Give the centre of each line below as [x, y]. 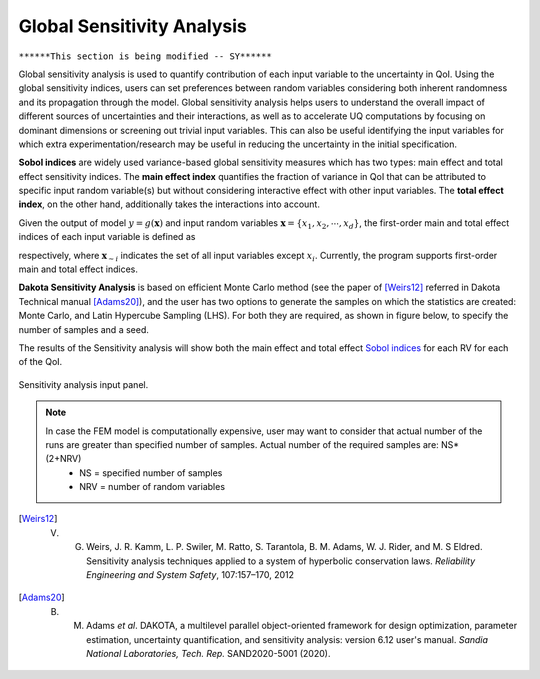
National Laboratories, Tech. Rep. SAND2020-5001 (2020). [208, 653]
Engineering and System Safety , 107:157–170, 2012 [190, 575]
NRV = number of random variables [152, 487]
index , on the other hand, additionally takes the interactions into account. [169, 204]
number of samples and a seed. [83, 329]
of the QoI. [40, 362]
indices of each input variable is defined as [107, 237]
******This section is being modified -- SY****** [145, 56]
